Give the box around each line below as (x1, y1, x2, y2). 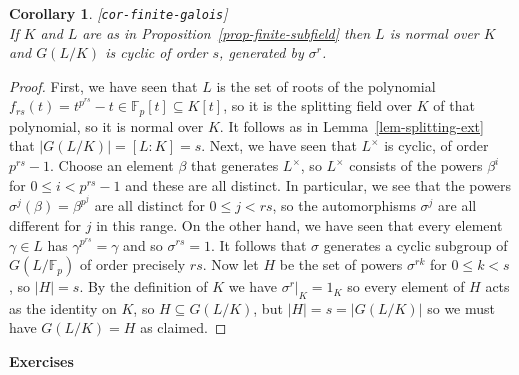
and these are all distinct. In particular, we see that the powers (125, 174, 512, 195)
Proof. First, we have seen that (9, 75, 198, 96)
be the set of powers (279, 254, 403, 275)
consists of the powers (349, 155, 483, 176)
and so (123, 234, 163, 255)
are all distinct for (94, 195, 205, 216)
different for (9, 214, 82, 235)
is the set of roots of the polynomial (216, 75, 436, 96)
